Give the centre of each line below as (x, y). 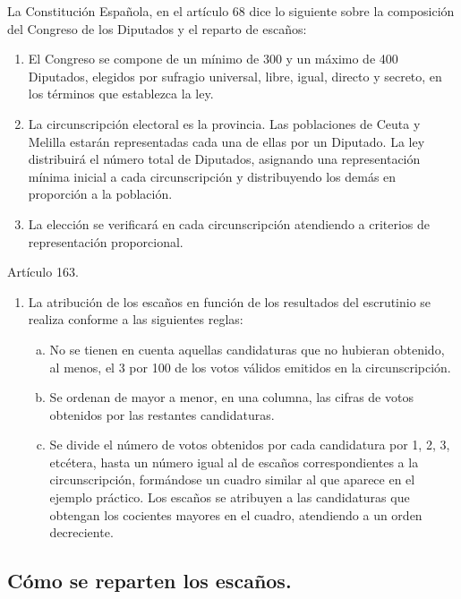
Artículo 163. (43, 272)
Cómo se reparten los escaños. (149, 581)
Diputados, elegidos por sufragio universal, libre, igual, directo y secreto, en (235, 76)
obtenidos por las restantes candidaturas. (162, 414)
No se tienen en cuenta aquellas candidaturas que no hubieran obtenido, (247, 349)
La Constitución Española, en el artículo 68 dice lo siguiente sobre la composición (231, 11)
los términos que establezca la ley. (121, 94)
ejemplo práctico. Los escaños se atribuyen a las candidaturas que (230, 497)
